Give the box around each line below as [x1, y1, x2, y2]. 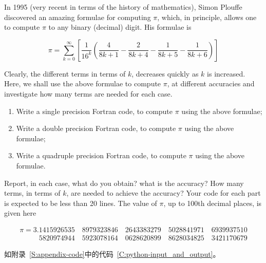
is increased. [207, 68, 245, 79]
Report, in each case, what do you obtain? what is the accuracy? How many [4, 177, 244, 188]
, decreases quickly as [131, 68, 199, 79]
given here [4, 208, 36, 218]
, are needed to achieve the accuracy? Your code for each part [66, 187, 261, 198]
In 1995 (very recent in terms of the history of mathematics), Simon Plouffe [4, 2, 242, 12]
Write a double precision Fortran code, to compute [16, 123, 176, 134]
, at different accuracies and [167, 78, 255, 89]
